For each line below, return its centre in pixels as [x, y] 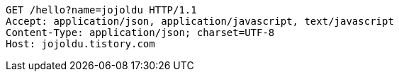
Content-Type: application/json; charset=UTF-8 [140, 32]
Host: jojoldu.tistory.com [80, 44]
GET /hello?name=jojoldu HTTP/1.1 [101, 10]
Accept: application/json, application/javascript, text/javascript [200, 21]
